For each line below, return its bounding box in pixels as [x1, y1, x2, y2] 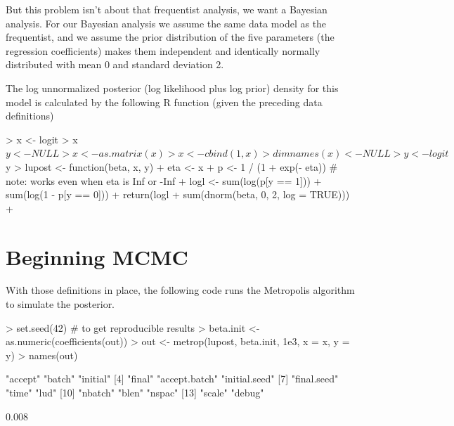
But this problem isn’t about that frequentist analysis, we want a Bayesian [6, 2, 327, 16]
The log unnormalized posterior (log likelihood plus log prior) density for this [6, 80, 339, 95]
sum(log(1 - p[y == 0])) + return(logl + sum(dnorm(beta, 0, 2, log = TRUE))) [6, 187, 350, 202]
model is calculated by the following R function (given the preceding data [6, 94, 323, 109]
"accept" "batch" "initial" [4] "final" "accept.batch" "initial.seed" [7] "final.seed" [6, 371, 339, 386]
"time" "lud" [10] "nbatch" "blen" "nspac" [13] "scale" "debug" [6, 385, 264, 399]
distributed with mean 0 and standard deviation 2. [6, 57, 224, 72]
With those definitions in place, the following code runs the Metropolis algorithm [6, 283, 355, 297]
